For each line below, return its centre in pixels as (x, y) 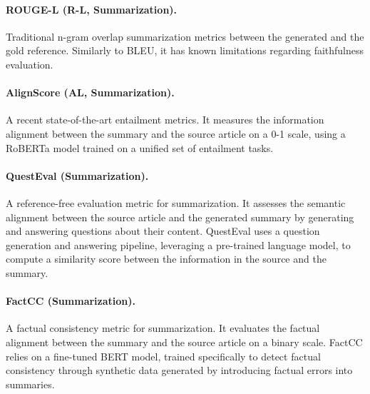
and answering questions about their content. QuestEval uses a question (163, 231)
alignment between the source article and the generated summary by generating (180, 217)
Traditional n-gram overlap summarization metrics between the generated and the (185, 36)
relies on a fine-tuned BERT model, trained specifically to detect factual (163, 356)
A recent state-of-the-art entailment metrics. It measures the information (165, 120)
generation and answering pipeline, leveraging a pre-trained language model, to (178, 244)
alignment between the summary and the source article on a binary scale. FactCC (184, 342)
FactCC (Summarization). (71, 301)
